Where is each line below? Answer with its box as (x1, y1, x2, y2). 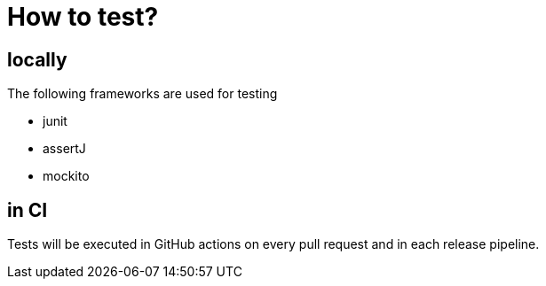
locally (7, 48, 67, 71)
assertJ (43, 141, 86, 157)
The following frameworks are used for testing (7, 86, 278, 102)
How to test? (7, 2, 159, 32)
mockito (43, 168, 90, 184)
